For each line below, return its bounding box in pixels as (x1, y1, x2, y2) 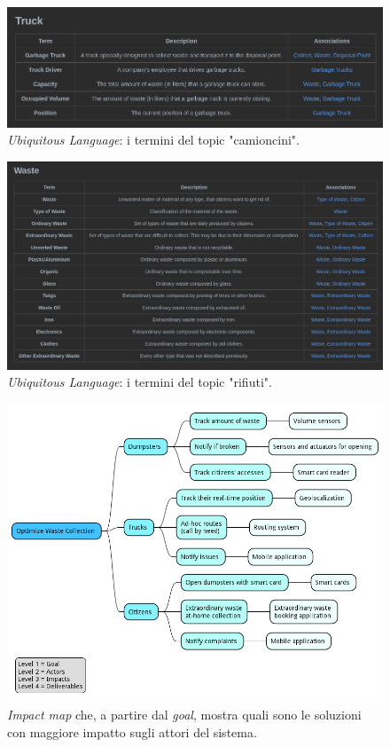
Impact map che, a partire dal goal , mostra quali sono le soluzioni (7, 705, 362, 724)
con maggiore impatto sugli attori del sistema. (7, 722, 257, 741)
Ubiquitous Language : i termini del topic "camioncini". (7, 130, 300, 149)
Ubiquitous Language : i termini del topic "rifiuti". (7, 373, 272, 391)
